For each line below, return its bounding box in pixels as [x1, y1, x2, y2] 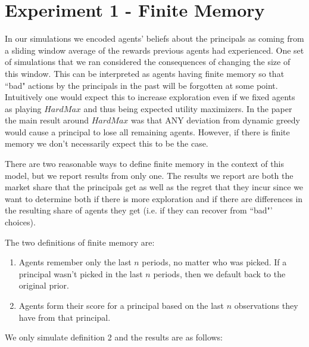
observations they [234, 299, 298, 311]
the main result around [5, 114, 89, 126]
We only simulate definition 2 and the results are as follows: [5, 331, 223, 343]
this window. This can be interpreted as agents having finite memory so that [5, 67, 285, 79]
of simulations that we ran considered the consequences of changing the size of [5, 55, 291, 68]
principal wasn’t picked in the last [18, 267, 143, 280]
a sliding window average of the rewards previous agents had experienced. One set [5, 44, 304, 56]
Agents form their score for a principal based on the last [18, 299, 224, 311]
